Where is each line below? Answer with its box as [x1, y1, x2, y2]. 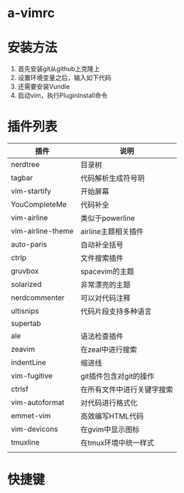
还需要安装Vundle [17, 82, 70, 91]
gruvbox [11, 266, 39, 276]
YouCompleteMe [11, 200, 67, 210]
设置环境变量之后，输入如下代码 [17, 73, 112, 82]
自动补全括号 [80, 240, 124, 250]
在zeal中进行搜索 [80, 345, 137, 354]
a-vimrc [7, 5, 55, 21]
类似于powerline [80, 213, 135, 223]
